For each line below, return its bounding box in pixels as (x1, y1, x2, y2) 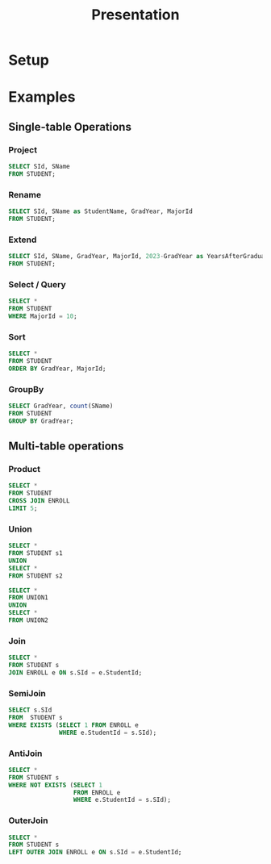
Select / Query (8, 278, 66, 290)
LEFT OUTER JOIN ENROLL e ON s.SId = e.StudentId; (8, 849, 182, 857)
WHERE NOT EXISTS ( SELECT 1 (8, 781, 103, 789)
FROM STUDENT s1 (8, 549, 63, 557)
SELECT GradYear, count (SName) (8, 402, 114, 411)
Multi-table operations (8, 440, 124, 453)
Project (8, 144, 38, 155)
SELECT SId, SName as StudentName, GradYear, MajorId (8, 207, 194, 215)
